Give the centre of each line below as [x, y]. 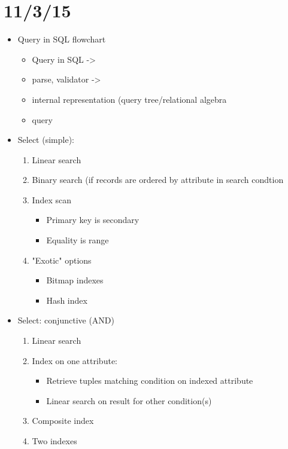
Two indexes [54, 441]
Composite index [63, 421]
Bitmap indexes [75, 280]
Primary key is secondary [93, 220]
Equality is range [78, 240]
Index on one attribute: [75, 360]
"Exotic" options [62, 260]
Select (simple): [46, 140]
